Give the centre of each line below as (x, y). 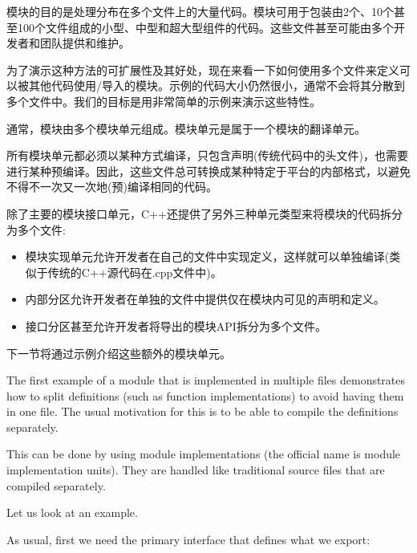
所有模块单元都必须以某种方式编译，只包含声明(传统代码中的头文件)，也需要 (207, 155)
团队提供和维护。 (85, 43)
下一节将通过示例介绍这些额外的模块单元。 (119, 353)
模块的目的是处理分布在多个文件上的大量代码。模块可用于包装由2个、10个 (200, 11)
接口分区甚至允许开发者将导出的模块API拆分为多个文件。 (176, 325)
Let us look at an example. (72, 512)
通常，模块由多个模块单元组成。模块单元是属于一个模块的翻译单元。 (186, 128)
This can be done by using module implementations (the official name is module (204, 454)
